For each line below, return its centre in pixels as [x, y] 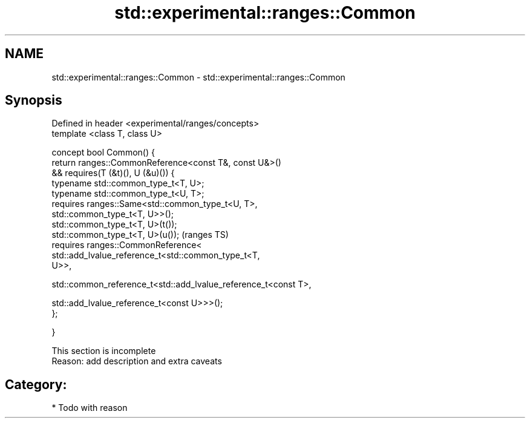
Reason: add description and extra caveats [137, 361]
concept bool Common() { [103, 152]
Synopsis [34, 100]
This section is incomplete [104, 351]
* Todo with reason [90, 408]
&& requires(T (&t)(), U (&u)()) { [113, 173]
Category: [36, 384]
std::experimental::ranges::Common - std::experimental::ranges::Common [198, 77]
